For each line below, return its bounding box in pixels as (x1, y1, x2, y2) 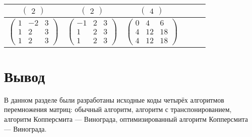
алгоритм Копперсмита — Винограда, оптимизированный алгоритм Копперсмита (4, 114, 248, 124)
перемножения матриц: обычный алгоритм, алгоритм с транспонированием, (4, 104, 232, 114)
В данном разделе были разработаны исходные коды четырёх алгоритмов (4, 94, 224, 105)
